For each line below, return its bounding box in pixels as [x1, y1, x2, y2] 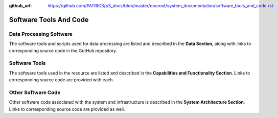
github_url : [9, 3, 32, 8]
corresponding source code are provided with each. [9, 77, 115, 83]
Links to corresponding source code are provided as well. [9, 106, 125, 112]
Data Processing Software [9, 30, 73, 37]
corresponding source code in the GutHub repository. [9, 47, 117, 53]
